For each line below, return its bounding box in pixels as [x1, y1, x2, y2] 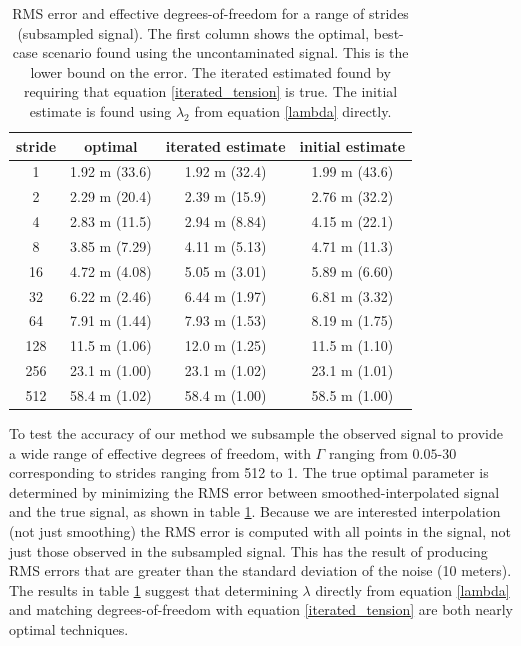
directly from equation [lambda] [315, 579, 510, 600]
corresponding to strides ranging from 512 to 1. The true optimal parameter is [9, 462, 489, 483]
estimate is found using [29, 100, 172, 121]
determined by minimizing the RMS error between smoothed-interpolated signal [9, 481, 500, 502]
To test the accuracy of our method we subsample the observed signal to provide [9, 423, 504, 444]
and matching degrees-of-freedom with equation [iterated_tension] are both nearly [9, 599, 514, 620]
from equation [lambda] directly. [194, 100, 392, 121]
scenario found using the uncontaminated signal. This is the [42, 42, 409, 63]
